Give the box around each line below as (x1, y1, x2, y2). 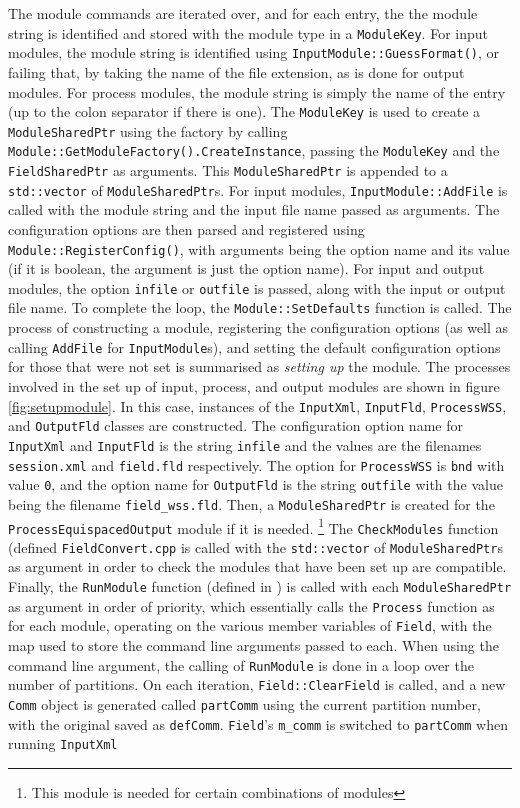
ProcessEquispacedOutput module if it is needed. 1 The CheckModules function (8, 514, 499, 538)
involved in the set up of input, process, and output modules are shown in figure (8, 375, 500, 396)
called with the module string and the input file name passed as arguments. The (8, 199, 500, 220)
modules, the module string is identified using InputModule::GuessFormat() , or (8, 42, 500, 63)
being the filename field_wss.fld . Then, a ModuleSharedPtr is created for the (8, 493, 495, 514)
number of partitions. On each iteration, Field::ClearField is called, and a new (8, 674, 506, 695)
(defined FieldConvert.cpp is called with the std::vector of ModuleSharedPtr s (8, 536, 503, 557)
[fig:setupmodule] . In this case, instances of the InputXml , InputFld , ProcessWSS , (8, 395, 507, 416)
